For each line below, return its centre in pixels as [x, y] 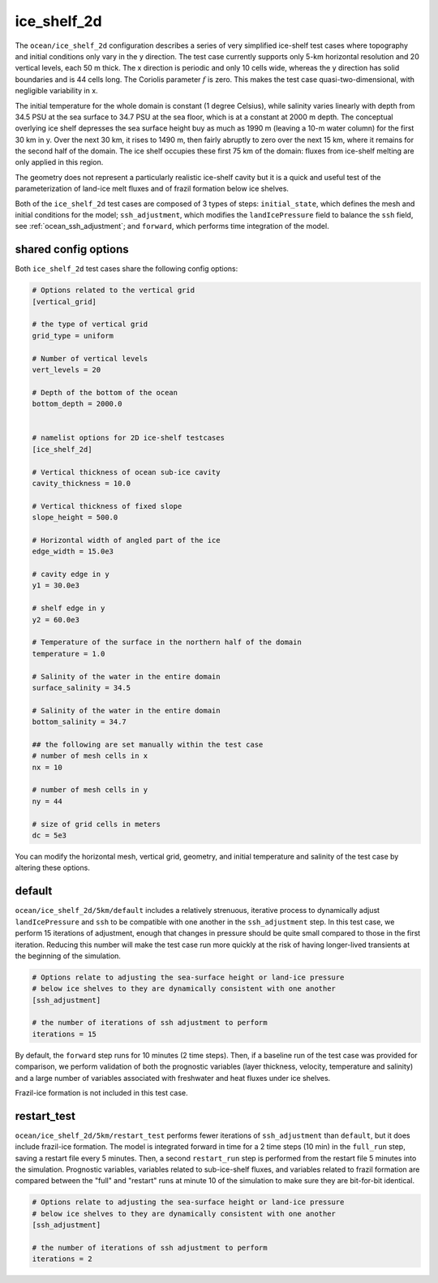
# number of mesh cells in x [90, 756]
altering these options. [53, 868]
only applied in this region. [59, 162]
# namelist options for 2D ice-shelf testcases [128, 438]
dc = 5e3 [49, 835]
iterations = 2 [62, 1259]
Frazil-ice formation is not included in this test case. [101, 1092]
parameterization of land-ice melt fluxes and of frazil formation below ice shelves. [152, 189]
